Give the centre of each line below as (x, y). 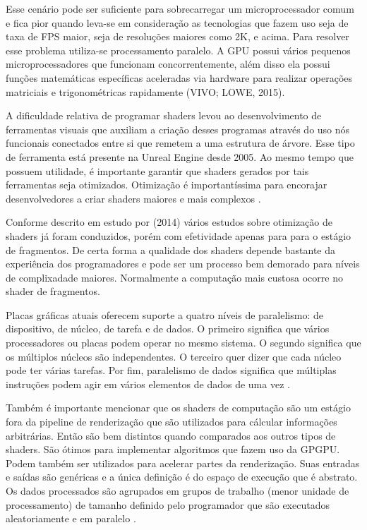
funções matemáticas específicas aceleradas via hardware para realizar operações (179, 77)
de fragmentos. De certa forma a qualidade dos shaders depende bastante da (170, 249)
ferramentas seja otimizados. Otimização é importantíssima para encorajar (167, 185)
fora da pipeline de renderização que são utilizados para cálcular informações (172, 422)
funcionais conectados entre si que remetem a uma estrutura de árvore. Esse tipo (180, 143)
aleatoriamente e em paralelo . (71, 518)
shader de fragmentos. (53, 291)
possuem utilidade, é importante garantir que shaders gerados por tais (157, 170)
